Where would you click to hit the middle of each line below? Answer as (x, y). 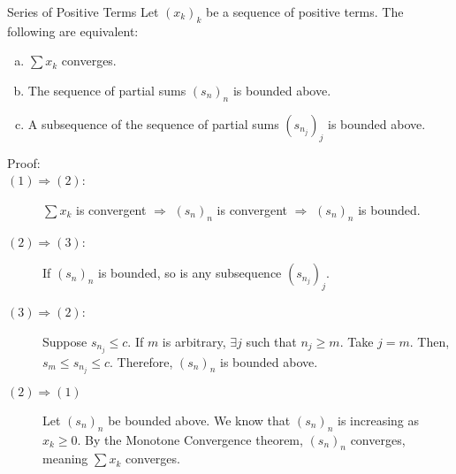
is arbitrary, (194, 341)
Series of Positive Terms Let (83, 11)
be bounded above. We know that (199, 420)
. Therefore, (141, 361)
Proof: (24, 162)
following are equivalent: (73, 31)
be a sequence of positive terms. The (305, 11)
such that (271, 341)
